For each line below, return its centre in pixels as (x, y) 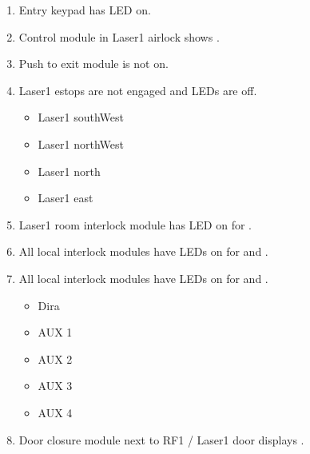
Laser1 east (66, 198)
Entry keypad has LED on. (85, 10)
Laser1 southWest (81, 117)
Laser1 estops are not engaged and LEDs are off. (138, 90)
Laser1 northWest (81, 143)
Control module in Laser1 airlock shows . (119, 36)
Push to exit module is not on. (93, 64)
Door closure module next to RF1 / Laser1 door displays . (161, 439)
